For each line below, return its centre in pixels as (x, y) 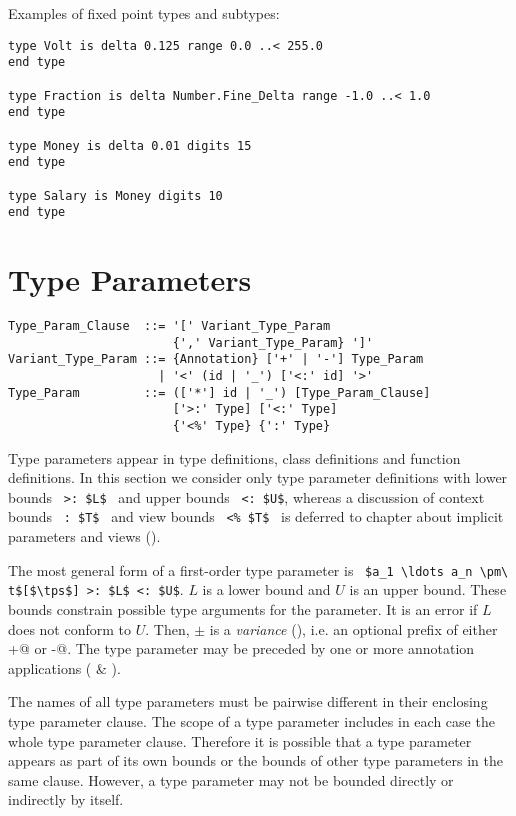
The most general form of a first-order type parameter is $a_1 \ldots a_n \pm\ (258, 569)
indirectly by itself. (66, 799)
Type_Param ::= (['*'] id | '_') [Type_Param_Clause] (219, 392)
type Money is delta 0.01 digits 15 (130, 145)
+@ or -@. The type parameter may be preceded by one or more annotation (241, 648)
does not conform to (70, 628)
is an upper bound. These (428, 589)
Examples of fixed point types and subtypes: (144, 13)
